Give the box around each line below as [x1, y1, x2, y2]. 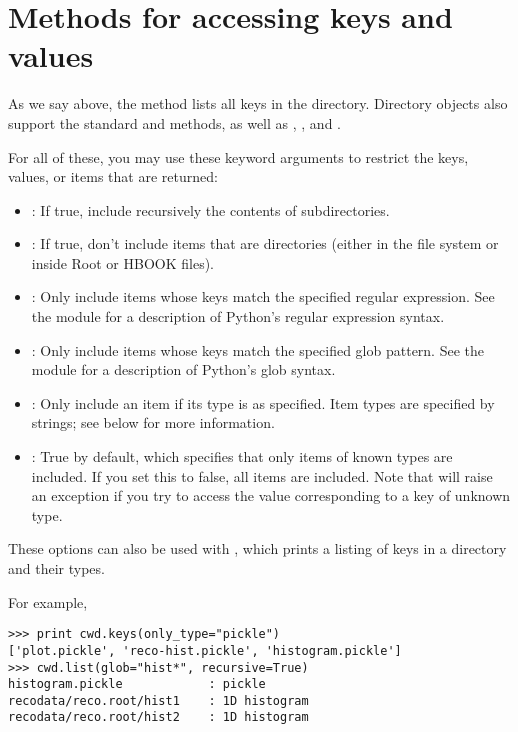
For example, [8, 591, 88, 612]
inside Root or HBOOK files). [31, 252, 214, 273]
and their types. [8, 558, 105, 578]
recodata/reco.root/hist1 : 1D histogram [8, 693, 309, 708]
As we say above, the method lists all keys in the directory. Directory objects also [8, 93, 508, 114]
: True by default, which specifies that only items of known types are [31, 446, 453, 467]
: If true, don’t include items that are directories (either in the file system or [31, 233, 499, 254]
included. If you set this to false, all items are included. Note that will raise [31, 465, 493, 486]
